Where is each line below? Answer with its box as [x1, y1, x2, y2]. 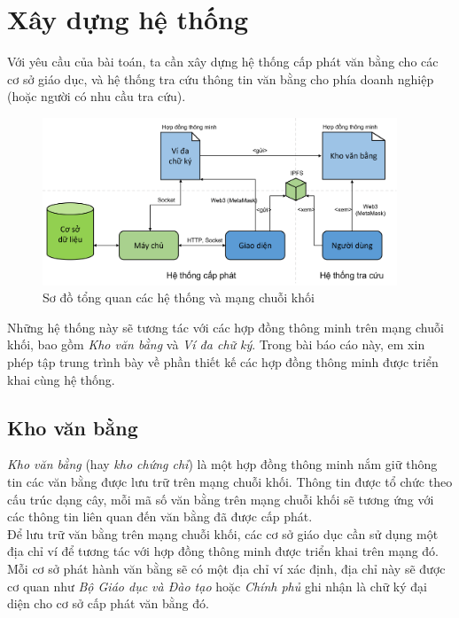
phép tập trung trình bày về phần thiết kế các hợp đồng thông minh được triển [7, 352, 439, 371]
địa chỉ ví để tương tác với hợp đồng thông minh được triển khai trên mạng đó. [7, 542, 440, 560]
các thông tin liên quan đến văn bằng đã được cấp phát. [7, 507, 313, 526]
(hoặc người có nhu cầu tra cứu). [7, 87, 186, 106]
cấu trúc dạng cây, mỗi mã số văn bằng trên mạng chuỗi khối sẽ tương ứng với [7, 489, 434, 508]
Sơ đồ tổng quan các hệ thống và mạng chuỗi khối [43, 288, 315, 307]
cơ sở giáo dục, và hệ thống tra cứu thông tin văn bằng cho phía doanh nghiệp [7, 69, 434, 88]
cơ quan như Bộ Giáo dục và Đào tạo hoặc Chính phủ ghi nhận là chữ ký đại [7, 576, 427, 595]
